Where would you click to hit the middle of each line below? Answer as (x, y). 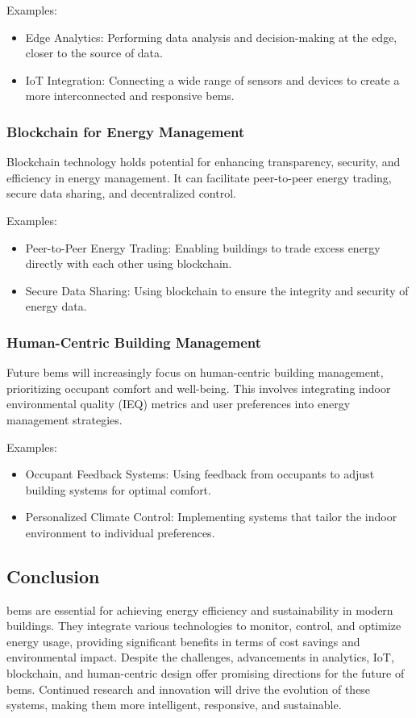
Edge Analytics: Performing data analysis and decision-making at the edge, (211, 37)
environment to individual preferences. (120, 532)
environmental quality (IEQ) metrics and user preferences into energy (179, 404)
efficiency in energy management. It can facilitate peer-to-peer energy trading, (199, 177)
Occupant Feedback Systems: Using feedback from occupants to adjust (200, 474)
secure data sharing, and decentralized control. (121, 193)
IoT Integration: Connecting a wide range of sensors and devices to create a (212, 79)
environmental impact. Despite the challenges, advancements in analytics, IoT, (200, 657)
